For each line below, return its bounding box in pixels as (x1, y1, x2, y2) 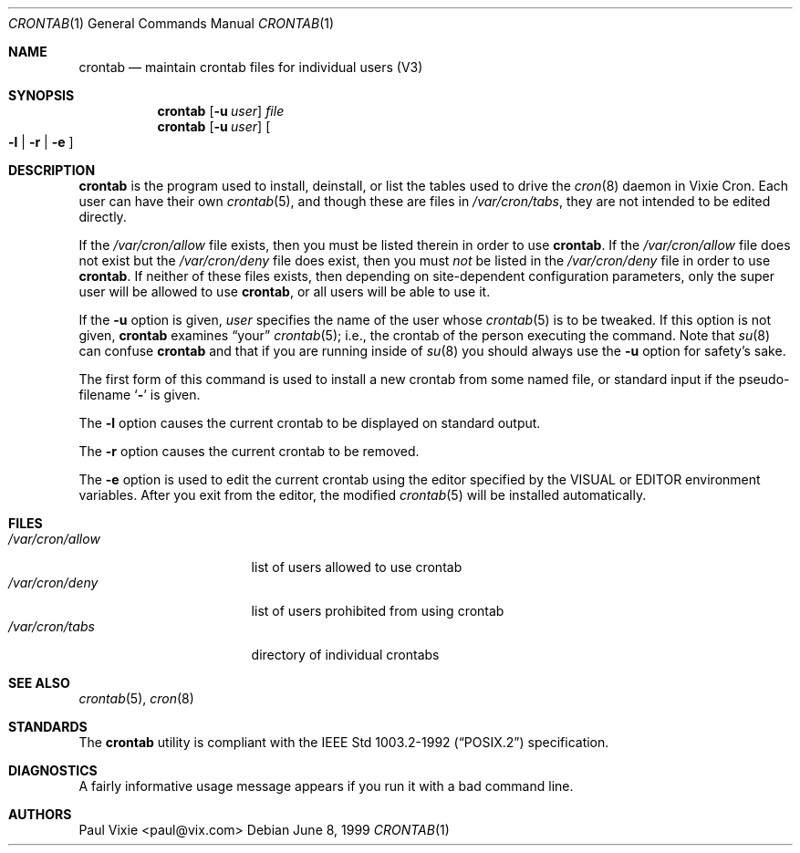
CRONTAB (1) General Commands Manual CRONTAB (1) (8, 16, 335, 31)
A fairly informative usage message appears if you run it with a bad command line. (78, 778, 574, 794)
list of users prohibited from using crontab (251, 603, 504, 619)
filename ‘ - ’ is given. (78, 387, 201, 402)
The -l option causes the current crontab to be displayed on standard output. (78, 415, 541, 431)
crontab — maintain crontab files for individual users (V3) (78, 59, 423, 75)
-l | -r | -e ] (8, 134, 74, 150)
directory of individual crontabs (251, 647, 440, 662)
